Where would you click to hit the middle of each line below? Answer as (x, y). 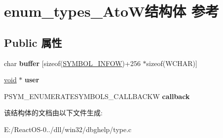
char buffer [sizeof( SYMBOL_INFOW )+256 (72, 63)
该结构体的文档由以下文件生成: (53, 113)
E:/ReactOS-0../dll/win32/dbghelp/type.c (68, 129)
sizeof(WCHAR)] (172, 63)
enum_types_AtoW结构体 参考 (112, 11)
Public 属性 (33, 42)
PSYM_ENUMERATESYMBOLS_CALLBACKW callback (97, 96)
